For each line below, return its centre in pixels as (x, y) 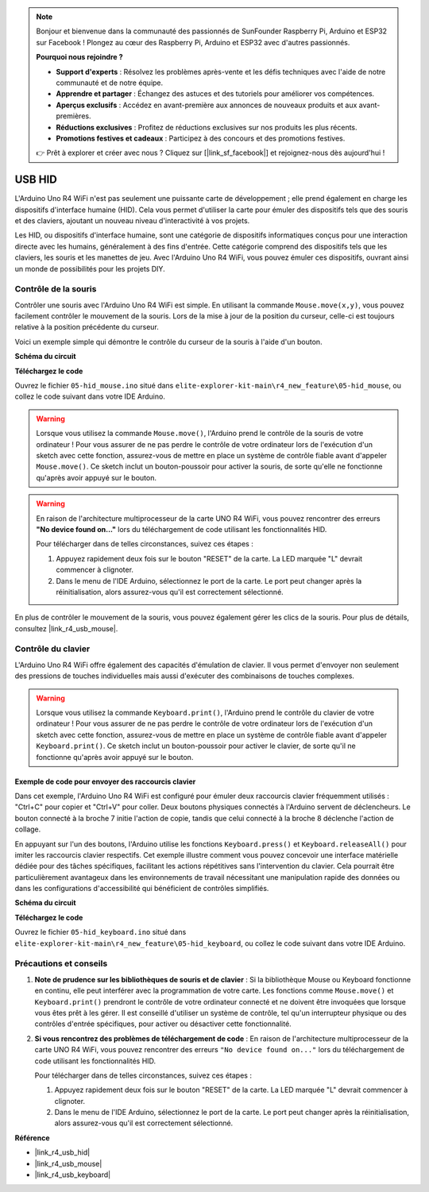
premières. (73, 116)
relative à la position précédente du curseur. (87, 327)
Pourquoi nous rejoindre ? (79, 57)
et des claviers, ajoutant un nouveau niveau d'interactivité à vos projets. (132, 220)
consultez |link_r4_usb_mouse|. (66, 628)
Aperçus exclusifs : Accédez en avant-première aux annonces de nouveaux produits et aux (207, 105)
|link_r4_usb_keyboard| (73, 1175)
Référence (32, 1138)
